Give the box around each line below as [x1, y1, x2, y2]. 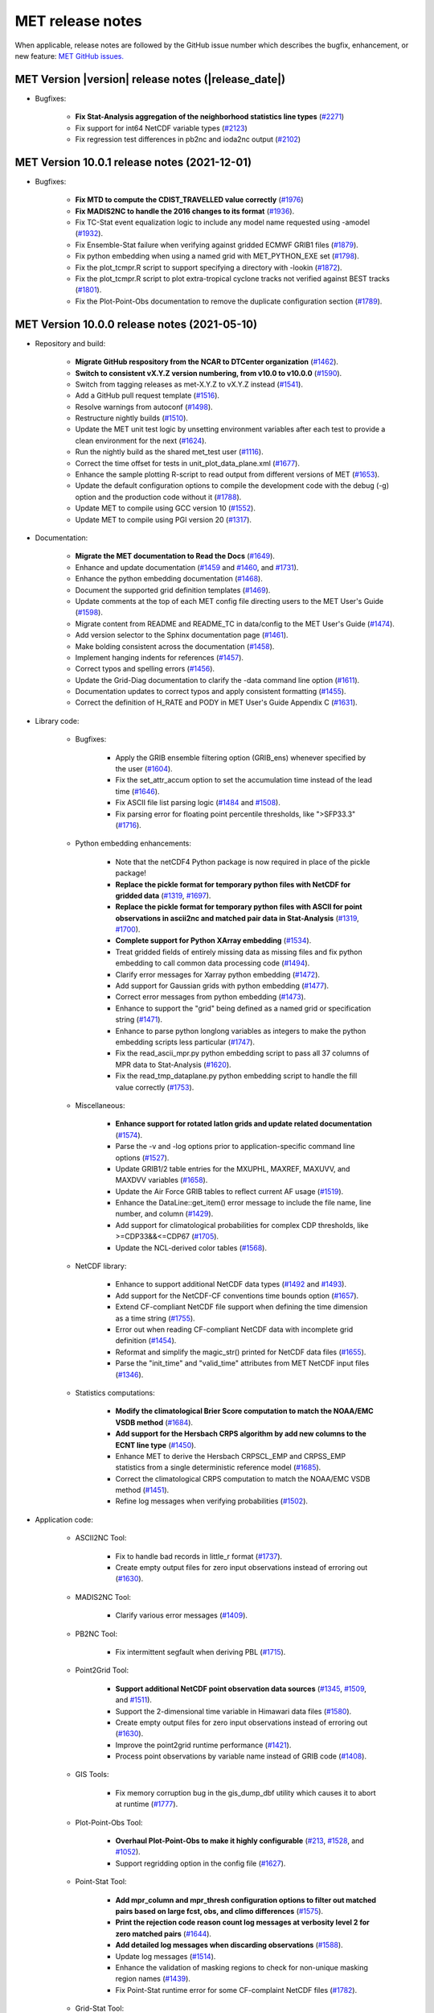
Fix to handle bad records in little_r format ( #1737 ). [115, 1551, 283, 1561]
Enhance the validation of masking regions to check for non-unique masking [115, 1962, 369, 1972]
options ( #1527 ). [115, 1152, 170, 1163]
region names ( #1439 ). [115, 1974, 190, 1984]
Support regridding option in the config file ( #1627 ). [115, 1858, 286, 1868]
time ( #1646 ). [115, 786, 160, 796]
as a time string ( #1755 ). [115, 1313, 196, 1323]
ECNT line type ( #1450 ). [115, 1440, 197, 1449]
